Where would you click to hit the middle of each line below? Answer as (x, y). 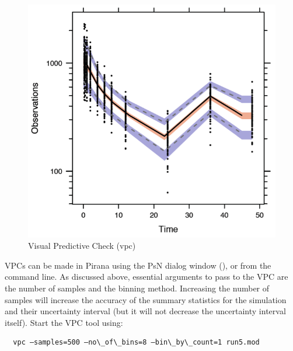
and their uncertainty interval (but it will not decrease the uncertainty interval (145, 311)
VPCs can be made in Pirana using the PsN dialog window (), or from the (138, 265)
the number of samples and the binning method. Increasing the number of (137, 288)
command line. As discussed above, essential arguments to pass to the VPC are (146, 277)
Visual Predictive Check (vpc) (82, 246)
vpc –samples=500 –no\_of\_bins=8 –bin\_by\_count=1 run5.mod (136, 343)
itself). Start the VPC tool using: (64, 322)
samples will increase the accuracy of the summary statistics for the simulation (146, 299)
